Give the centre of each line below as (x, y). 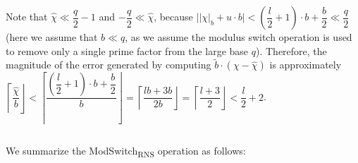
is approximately (305, 65)
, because (173, 16)
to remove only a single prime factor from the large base (127, 50)
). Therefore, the (291, 50)
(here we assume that (52, 37)
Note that (27, 16)
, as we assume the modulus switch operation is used (239, 37)
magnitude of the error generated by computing (109, 65)
